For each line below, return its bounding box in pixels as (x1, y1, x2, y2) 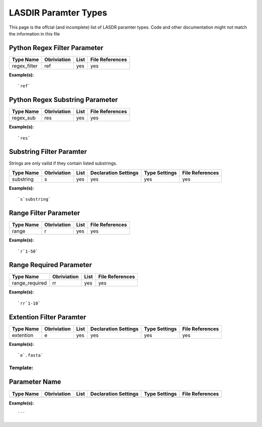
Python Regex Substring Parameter (9, 96, 118, 104)
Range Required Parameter (9, 261, 92, 269)
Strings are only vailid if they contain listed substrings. (9, 160, 117, 166)
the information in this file (9, 31, 60, 36)
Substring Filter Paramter (9, 148, 87, 156)
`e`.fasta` (17, 353, 44, 358)
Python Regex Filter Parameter (9, 44, 104, 52)
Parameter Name (9, 378, 62, 386)
